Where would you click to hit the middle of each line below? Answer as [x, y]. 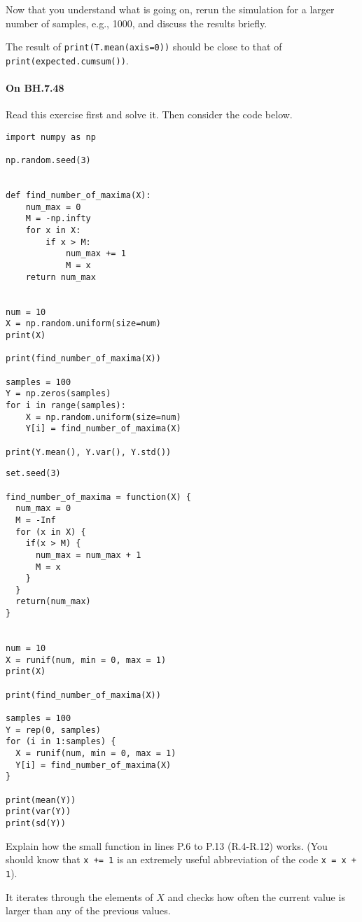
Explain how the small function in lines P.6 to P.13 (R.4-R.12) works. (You [167, 845]
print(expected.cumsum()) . [67, 60]
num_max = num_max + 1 [88, 555]
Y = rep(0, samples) [54, 730]
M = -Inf [36, 520]
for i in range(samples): [66, 405]
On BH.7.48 [35, 88]
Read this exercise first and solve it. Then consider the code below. [149, 114]
